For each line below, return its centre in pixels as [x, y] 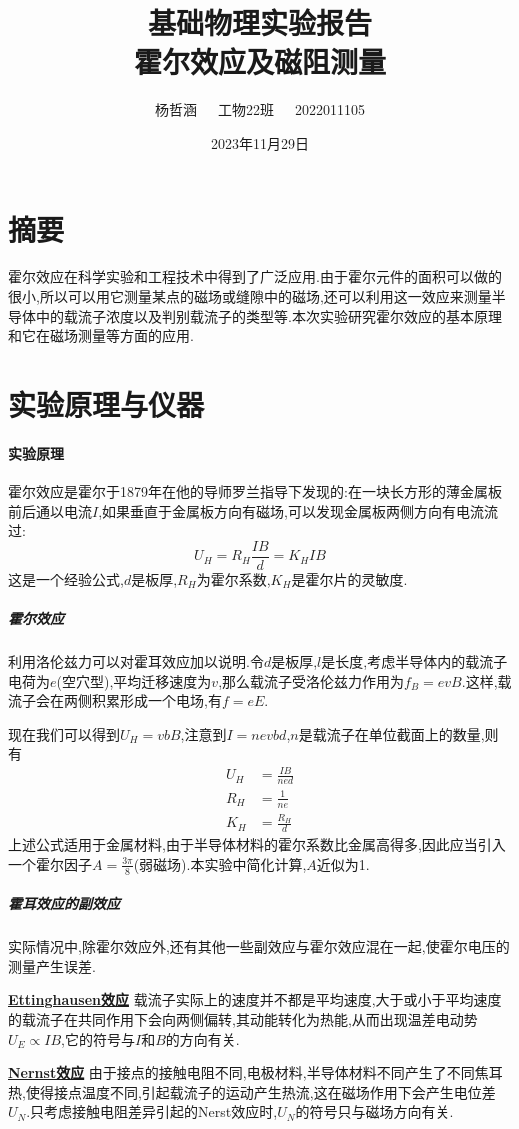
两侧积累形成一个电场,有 [142, 700]
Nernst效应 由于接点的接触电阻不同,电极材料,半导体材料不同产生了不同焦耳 [255, 1072]
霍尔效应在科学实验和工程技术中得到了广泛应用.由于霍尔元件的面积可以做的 [255, 276]
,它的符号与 [98, 1038]
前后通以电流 [50, 510]
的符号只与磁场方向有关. [374, 1111]
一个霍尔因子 [50, 863]
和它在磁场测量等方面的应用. [101, 335]
